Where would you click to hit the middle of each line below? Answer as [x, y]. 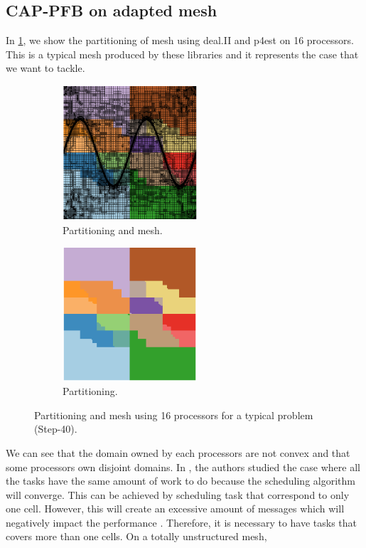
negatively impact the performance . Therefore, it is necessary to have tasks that [182, 522]
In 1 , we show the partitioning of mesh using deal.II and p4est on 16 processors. [180, 40]
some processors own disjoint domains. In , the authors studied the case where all [183, 467]
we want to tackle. [45, 68]
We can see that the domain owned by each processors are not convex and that [178, 452]
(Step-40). [56, 429]
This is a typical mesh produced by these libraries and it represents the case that [182, 54]
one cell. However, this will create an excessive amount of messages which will [175, 509]
